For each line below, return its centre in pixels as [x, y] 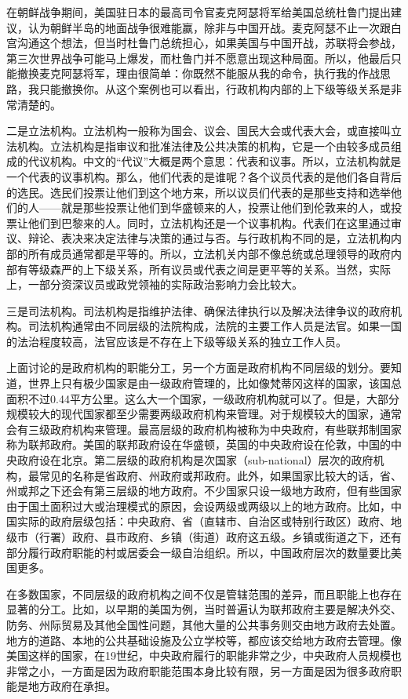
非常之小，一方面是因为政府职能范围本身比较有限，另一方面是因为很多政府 [199, 670]
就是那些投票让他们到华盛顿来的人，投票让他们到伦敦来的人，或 [226, 208]
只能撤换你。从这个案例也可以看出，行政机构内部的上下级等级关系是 [215, 88]
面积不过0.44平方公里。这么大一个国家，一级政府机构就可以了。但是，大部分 [203, 398]
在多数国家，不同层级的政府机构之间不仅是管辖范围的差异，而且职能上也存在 [204, 593]
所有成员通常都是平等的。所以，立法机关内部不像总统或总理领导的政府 [209, 253]
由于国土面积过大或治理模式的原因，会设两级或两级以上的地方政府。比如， [199, 506]
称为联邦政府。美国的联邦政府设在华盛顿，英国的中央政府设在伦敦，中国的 [199, 444]
